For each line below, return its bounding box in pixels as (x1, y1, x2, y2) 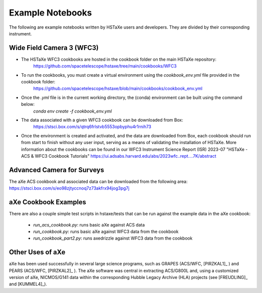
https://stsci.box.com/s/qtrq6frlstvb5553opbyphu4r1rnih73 (33, 124, 151, 130)
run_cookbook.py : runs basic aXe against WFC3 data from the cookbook (33, 228, 179, 234)
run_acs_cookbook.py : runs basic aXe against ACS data (33, 222, 145, 228)
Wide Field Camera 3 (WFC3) (9, 44, 99, 52)
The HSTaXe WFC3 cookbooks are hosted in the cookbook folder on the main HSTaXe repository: (21, 56, 217, 62)
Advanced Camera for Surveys (9, 165, 104, 174)
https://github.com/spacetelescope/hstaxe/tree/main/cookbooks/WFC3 (33, 63, 177, 69)
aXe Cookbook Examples (9, 198, 86, 206)
